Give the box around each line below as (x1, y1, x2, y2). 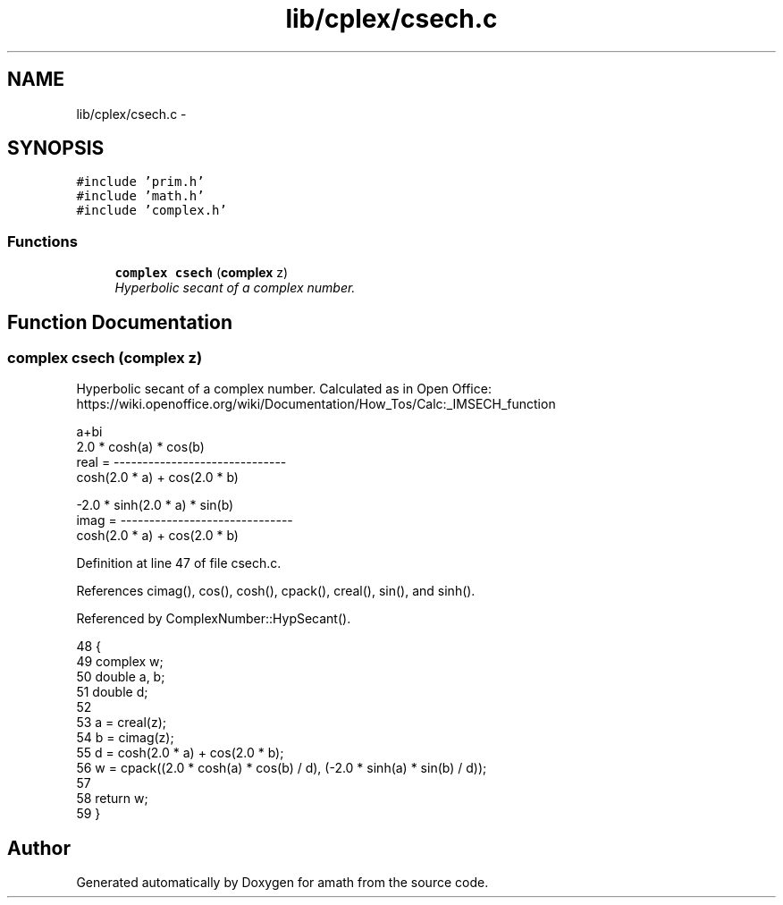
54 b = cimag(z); (76, 730, 174, 746)
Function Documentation (7, 310, 232, 334)
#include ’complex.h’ (76, 203, 227, 218)
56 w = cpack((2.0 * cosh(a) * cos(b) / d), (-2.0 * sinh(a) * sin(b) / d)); (76, 760, 487, 776)
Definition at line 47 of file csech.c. (76, 555, 282, 571)
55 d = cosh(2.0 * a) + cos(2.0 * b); (76, 745, 284, 761)
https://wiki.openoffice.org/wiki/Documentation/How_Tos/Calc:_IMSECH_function (76, 396, 556, 412)
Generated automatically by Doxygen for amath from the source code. (76, 875, 489, 891)
